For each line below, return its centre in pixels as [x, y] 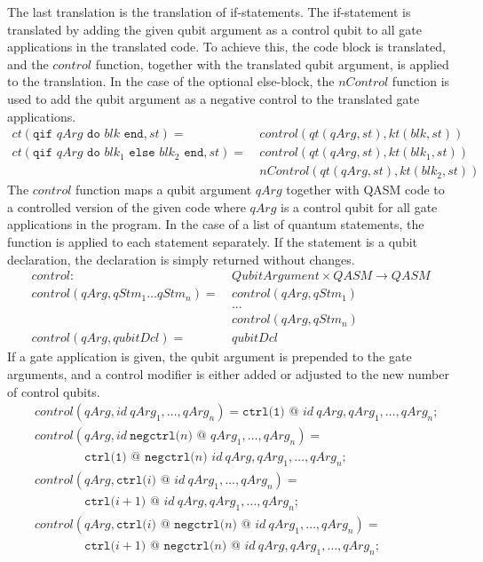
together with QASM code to [365, 190]
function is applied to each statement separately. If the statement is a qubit [213, 242]
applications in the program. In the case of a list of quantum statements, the [216, 224]
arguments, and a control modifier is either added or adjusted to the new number [228, 373]
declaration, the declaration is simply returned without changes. [181, 259]
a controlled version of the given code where [127, 206]
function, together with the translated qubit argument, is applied [272, 63]
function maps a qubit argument [164, 190]
